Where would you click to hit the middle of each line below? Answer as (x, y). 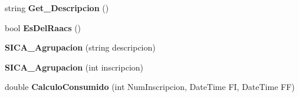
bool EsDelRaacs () (43, 27)
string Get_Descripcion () (57, 8)
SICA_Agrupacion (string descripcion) (80, 47)
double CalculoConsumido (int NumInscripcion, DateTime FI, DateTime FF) (150, 87)
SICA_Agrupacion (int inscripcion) (74, 67)
